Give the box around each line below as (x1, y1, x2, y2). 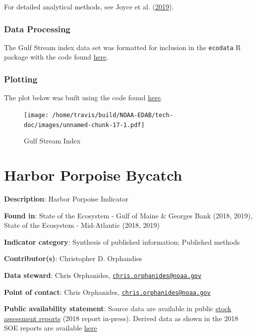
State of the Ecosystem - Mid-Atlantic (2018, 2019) (4, 220, 160, 230)
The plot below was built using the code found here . (4, 92, 163, 103)
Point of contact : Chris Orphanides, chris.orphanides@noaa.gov (4, 286, 211, 297)
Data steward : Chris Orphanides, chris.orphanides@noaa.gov (4, 269, 201, 280)
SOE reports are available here (4, 323, 97, 333)
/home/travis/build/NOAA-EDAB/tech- (52, 111, 173, 119)
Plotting (4, 72, 38, 85)
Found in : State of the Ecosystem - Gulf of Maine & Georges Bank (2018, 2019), (4, 210, 253, 220)
